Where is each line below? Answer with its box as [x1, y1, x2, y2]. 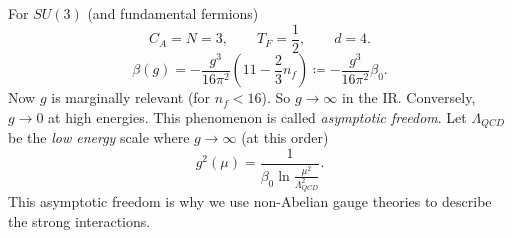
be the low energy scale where [8, 127, 190, 148]
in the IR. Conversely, [341, 87, 476, 108]
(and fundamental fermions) [87, 3, 259, 23]
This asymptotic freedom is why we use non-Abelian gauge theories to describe [8, 191, 492, 212]
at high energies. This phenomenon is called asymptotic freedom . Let [48, 106, 467, 127]
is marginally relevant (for [51, 87, 211, 108]
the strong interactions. [8, 210, 151, 231]
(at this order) [241, 127, 329, 148]
